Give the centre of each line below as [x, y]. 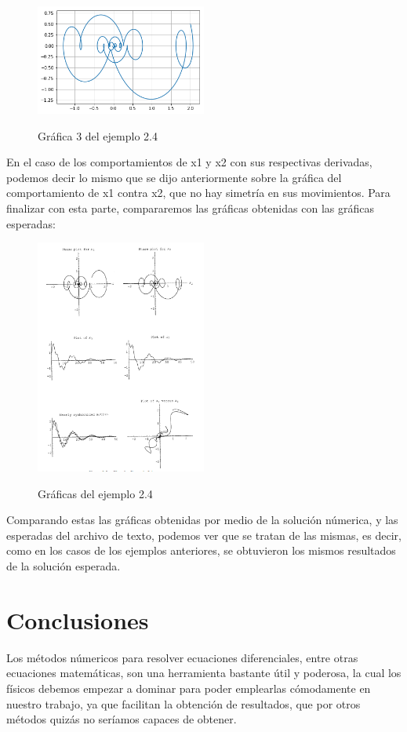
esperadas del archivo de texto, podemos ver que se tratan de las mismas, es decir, [204, 535]
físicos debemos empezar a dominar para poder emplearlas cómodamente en [189, 688]
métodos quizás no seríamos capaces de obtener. [122, 719]
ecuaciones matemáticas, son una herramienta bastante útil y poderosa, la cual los [204, 673]
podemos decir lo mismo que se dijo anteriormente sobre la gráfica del [174, 177]
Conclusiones [78, 619]
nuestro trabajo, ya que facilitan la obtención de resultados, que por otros [184, 703]
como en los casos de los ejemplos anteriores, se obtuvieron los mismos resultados [201, 550]
